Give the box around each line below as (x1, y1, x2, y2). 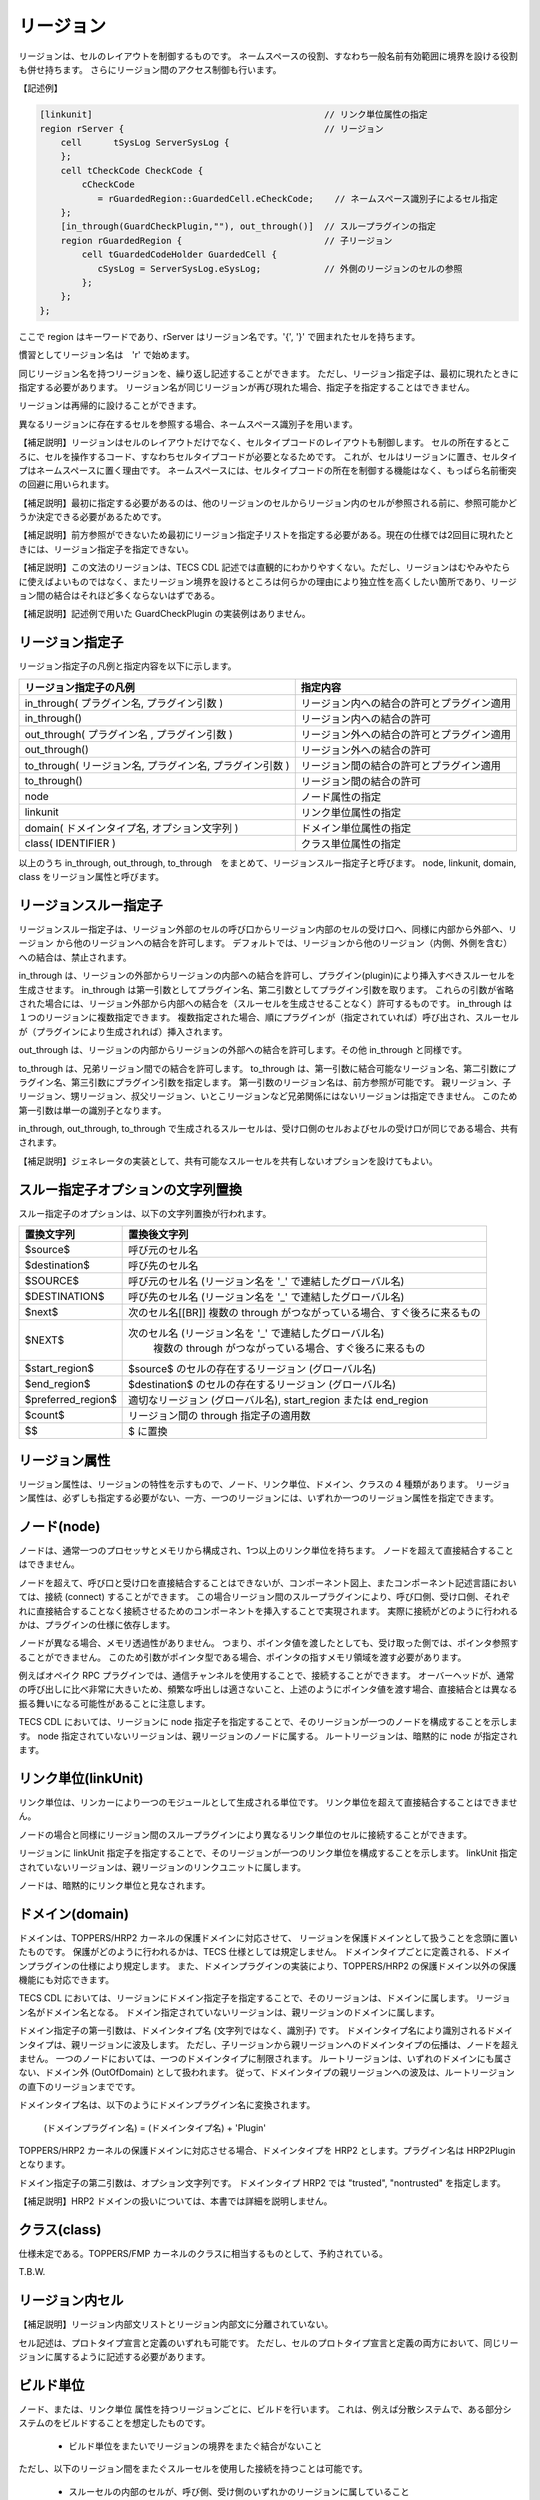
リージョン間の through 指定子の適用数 (128, 1409, 311, 1423)
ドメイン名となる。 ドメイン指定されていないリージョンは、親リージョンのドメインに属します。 (44, 2006, 440, 2018)
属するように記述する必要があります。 (53, 2351, 211, 2363)
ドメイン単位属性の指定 (300, 821, 412, 835)
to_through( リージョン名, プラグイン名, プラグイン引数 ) (24, 758, 290, 772)
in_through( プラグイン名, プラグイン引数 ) (24, 696, 224, 710)
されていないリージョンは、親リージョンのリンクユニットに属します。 (18, 1861, 307, 1873)
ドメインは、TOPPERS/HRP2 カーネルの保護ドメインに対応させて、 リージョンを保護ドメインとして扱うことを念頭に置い (18, 1931, 519, 1944)
